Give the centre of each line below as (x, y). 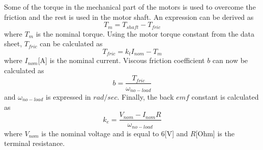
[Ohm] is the (215, 133)
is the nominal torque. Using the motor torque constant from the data (145, 33)
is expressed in (68, 96)
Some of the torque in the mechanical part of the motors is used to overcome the (130, 7)
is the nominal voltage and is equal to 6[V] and (115, 133)
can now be (230, 60)
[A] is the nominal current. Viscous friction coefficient (121, 60)
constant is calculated (225, 96)
